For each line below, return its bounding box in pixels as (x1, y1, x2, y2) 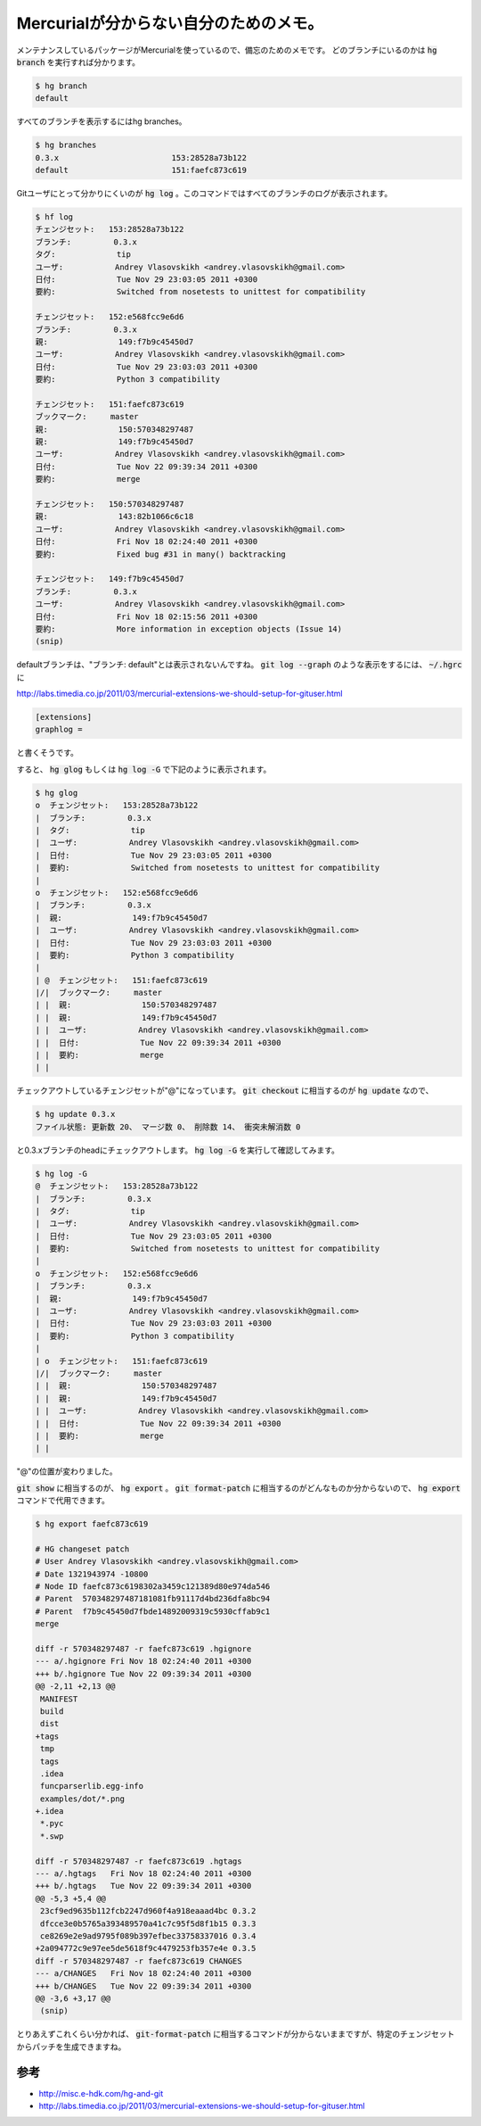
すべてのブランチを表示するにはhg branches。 (16, 116, 187, 127)
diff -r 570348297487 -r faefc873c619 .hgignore (35, 1643, 252, 1654)
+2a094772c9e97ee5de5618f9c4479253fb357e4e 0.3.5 (35, 1943, 257, 1954)
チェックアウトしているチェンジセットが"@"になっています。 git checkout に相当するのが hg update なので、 (16, 1085, 434, 1096)
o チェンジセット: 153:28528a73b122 (35, 800, 199, 811)
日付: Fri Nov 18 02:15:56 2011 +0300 (35, 611, 258, 622)
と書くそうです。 (16, 748, 79, 758)
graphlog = (35, 724, 83, 735)
